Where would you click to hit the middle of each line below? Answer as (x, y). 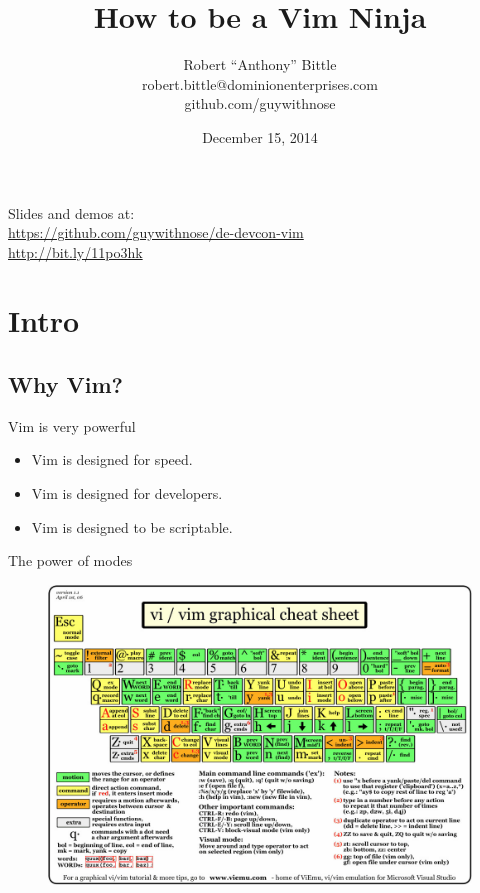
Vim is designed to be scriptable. (132, 526)
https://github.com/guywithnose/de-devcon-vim (156, 232)
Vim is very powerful (72, 425)
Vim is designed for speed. (112, 459)
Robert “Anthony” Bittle (260, 64)
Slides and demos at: (71, 212)
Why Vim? (65, 384)
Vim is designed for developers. (127, 493)
